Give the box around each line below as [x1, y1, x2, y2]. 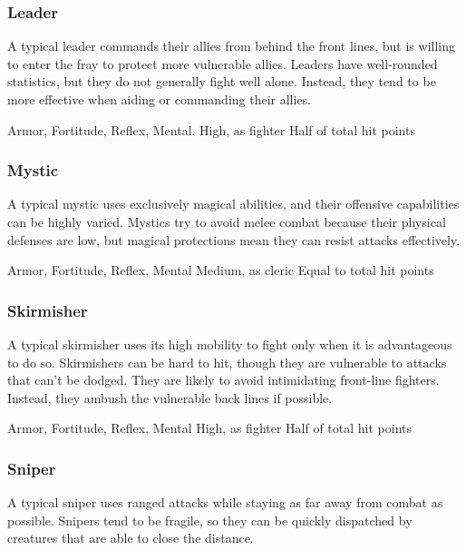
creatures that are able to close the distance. [7, 528, 254, 547]
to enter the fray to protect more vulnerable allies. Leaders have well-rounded [7, 54, 438, 73]
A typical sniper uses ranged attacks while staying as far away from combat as [7, 493, 443, 512]
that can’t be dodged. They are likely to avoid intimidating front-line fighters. [7, 370, 440, 389]
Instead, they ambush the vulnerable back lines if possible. [7, 388, 333, 407]
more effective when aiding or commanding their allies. [7, 90, 312, 108]
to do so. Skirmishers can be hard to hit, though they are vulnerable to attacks [7, 352, 447, 371]
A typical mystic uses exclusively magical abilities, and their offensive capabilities [7, 194, 460, 213]
